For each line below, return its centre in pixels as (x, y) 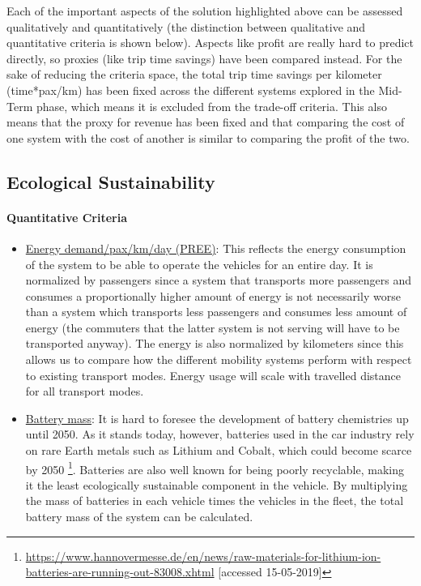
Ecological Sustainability (111, 181)
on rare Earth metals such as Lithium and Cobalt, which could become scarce (219, 450)
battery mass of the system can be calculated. (139, 517)
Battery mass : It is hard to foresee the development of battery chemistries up (217, 418)
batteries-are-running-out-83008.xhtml (120, 572)
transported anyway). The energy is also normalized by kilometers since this (215, 343)
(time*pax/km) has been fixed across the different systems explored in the (191, 90)
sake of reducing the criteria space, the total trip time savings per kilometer (194, 74)
